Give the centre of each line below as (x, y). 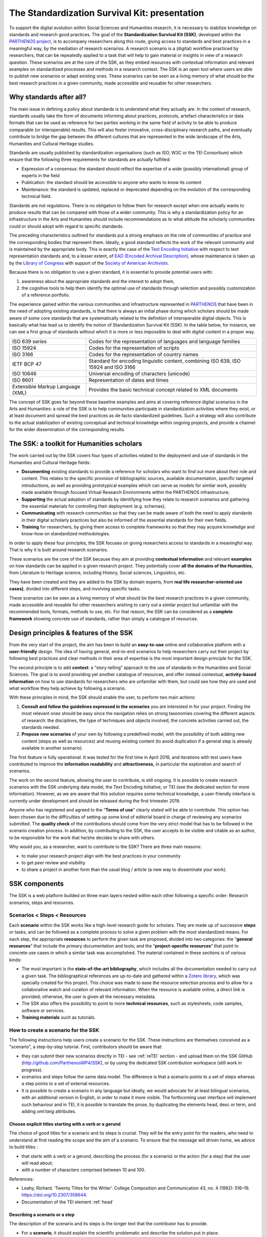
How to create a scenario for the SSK (54, 1030)
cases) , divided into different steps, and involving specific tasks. (75, 589)
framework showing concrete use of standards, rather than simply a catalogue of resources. (104, 618)
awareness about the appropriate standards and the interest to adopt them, (98, 281)
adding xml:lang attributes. (49, 1111)
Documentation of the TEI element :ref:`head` (67, 1202)
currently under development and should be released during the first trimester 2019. (95, 801)
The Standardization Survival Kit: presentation (107, 13)
